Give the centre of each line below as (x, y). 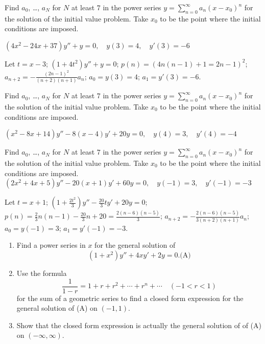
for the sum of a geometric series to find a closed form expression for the (130, 298)
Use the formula (42, 273)
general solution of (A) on (57, 308)
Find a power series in (51, 245)
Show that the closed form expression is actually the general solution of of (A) (139, 325)
